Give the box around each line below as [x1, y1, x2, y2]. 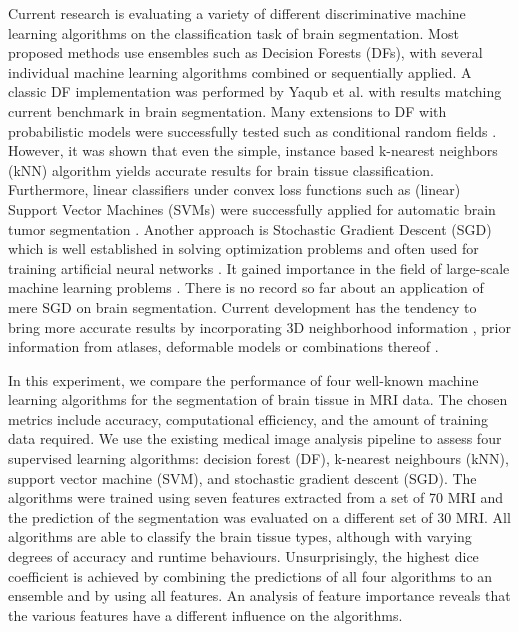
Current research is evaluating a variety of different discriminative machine [8, 3, 466, 23]
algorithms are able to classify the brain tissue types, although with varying [8, 526, 472, 547]
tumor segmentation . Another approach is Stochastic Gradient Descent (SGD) [8, 218, 492, 239]
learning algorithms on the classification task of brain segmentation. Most [8, 22, 459, 43]
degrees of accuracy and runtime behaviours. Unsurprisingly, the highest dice [8, 546, 479, 567]
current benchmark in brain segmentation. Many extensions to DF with [8, 100, 447, 121]
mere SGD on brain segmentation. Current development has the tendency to [8, 296, 477, 317]
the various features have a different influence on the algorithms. [8, 604, 403, 625]
